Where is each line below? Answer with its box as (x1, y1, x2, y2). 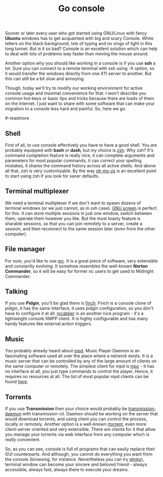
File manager (5, 245, 46, 253)
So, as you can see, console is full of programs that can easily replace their (5, 446, 155, 452)
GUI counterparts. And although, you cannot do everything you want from (5, 451, 153, 457)
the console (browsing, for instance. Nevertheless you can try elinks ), (5, 457, 144, 462)
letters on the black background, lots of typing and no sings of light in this (5, 41, 153, 47)
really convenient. (5, 437, 41, 443)
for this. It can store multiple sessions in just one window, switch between (5, 210, 152, 216)
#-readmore (5, 115, 29, 121)
